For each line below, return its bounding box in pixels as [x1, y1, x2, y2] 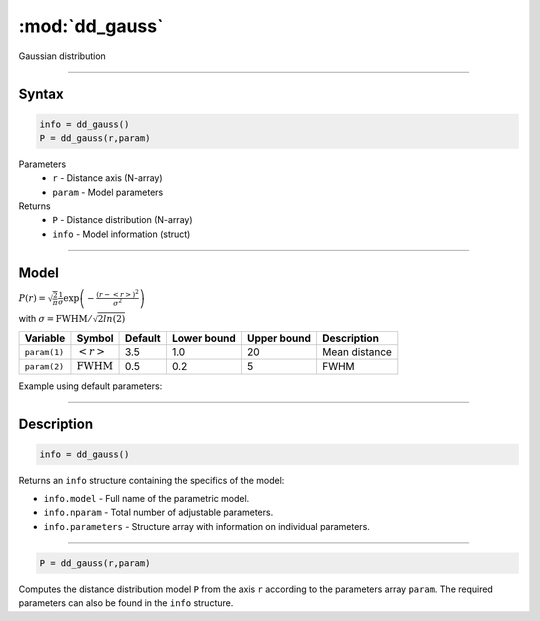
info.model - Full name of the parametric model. [43, 493, 250, 505]
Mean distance [321, 345, 392, 359]
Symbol [76, 331, 114, 345]
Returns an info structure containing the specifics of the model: [18, 474, 285, 486]
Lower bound [171, 331, 237, 345]
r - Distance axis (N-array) [52, 172, 164, 184]
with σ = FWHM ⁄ [18, 312, 92, 324]
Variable [24, 331, 66, 345]
